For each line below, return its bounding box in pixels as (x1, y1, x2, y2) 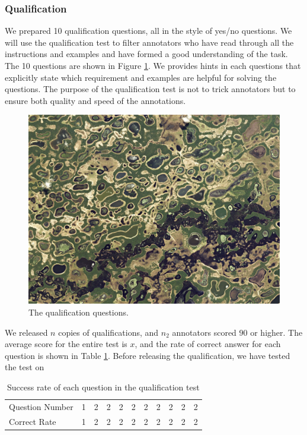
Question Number (9, 400, 73, 412)
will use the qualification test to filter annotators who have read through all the (5, 36, 294, 48)
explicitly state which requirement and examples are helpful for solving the (5, 71, 277, 83)
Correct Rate (9, 415, 56, 427)
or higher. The (250, 326, 303, 338)
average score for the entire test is (5, 338, 127, 350)
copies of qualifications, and (58, 326, 159, 338)
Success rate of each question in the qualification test (7, 380, 200, 393)
